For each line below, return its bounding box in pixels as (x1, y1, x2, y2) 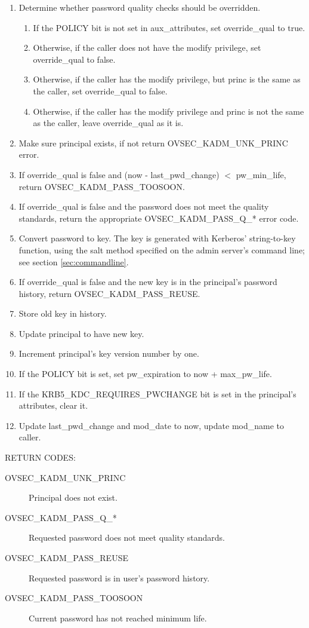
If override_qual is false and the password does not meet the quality (18, 200, 269, 213)
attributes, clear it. (18, 399, 88, 412)
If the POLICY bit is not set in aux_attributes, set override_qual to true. (33, 21, 305, 33)
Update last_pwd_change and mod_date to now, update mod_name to (18, 419, 285, 431)
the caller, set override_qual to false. (33, 84, 168, 97)
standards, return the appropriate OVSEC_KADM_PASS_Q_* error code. (18, 212, 299, 224)
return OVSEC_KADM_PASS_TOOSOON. (18, 180, 185, 192)
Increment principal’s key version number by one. (18, 347, 199, 360)
